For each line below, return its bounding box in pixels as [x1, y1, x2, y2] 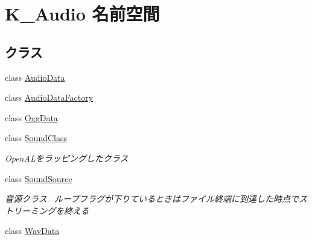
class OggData [5, 111, 58, 124]
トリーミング [5, 204, 56, 216]
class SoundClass [5, 131, 67, 144]
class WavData [5, 224, 60, 237]
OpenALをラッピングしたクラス [5, 151, 129, 164]
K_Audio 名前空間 [5, 1, 160, 26]
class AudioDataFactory [5, 91, 94, 104]
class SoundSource [5, 172, 72, 185]
